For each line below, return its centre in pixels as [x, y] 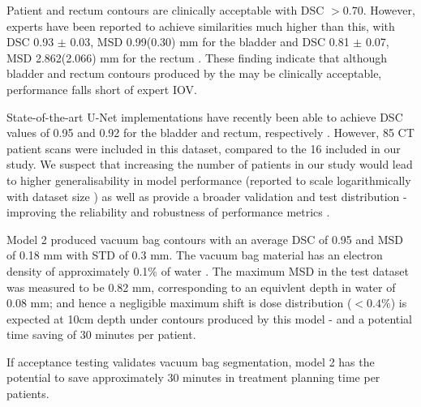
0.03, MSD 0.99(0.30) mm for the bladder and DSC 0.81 [210, 42]
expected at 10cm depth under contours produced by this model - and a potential [210, 318]
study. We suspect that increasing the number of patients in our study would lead [210, 164]
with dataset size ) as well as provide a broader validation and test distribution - [207, 196]
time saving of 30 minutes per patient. [101, 334]
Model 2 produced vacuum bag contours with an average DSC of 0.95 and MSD [205, 239]
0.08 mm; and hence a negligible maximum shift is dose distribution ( [179, 303]
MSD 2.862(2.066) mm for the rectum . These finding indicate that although [197, 57]
